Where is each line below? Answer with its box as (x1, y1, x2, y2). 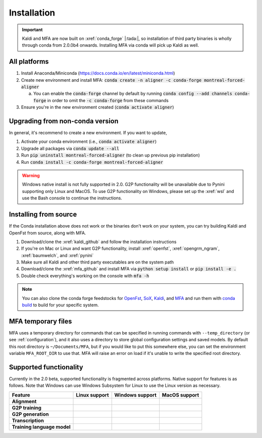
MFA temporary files (9, 317, 72, 325)
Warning (22, 173, 40, 178)
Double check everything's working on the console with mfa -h (21, 273, 149, 279)
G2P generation (12, 411, 49, 418)
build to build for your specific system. (22, 302, 99, 308)
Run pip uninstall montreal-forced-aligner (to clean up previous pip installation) (21, 152, 200, 158)
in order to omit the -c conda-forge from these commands (47, 97, 169, 103)
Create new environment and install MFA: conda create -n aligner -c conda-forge (21, 77, 202, 83)
